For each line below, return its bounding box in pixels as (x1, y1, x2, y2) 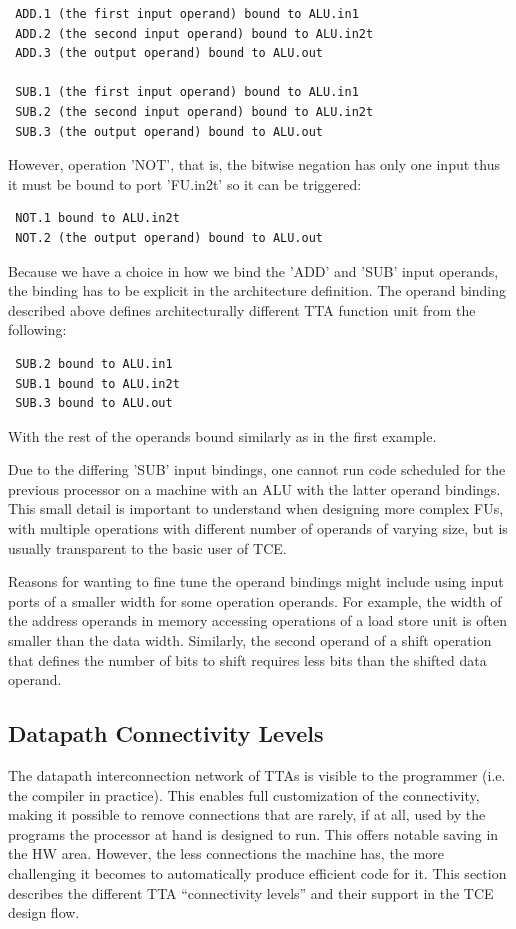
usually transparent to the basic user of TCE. (8, 537, 287, 558)
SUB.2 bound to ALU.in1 (15, 356, 173, 371)
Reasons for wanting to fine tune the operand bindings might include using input (8, 571, 504, 592)
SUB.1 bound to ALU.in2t (15, 376, 180, 391)
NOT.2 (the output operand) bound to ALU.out (15, 230, 323, 245)
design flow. (8, 902, 80, 923)
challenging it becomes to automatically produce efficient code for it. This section (8, 862, 507, 883)
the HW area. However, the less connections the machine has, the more (8, 843, 444, 864)
